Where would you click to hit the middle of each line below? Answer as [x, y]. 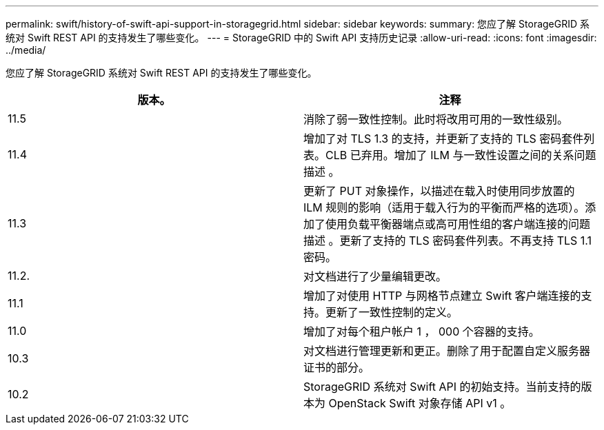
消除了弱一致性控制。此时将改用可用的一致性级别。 [436, 119]
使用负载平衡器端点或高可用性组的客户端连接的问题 [458, 224]
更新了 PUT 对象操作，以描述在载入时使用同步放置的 [439, 191]
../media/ [26, 50]
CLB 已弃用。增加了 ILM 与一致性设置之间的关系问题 [461, 155]
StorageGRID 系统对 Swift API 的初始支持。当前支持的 [442, 387]
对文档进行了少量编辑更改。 [375, 276]
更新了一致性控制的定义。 [392, 312]
